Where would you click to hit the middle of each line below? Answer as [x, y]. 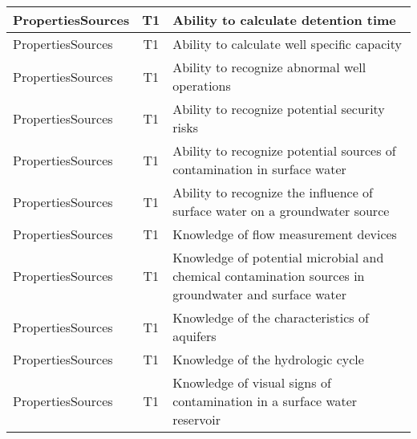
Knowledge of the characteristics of [271, 317]
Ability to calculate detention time [284, 20]
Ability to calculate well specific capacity [287, 44]
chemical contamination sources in [269, 276]
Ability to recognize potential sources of [284, 150]
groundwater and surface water [259, 294]
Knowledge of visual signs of [252, 382]
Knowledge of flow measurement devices [285, 234]
